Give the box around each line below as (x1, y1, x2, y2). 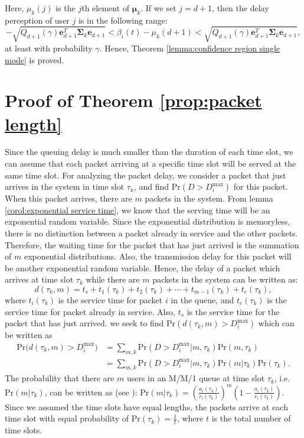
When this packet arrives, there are (5, 192, 132, 205)
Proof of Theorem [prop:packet (5, 88, 262, 112)
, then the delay (212, 2, 269, 14)
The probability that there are (5, 372, 115, 384)
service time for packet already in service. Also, (5, 305, 175, 317)
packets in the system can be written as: (152, 273, 298, 285)
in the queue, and (171, 293, 234, 306)
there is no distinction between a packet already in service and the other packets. (5, 227, 298, 239)
